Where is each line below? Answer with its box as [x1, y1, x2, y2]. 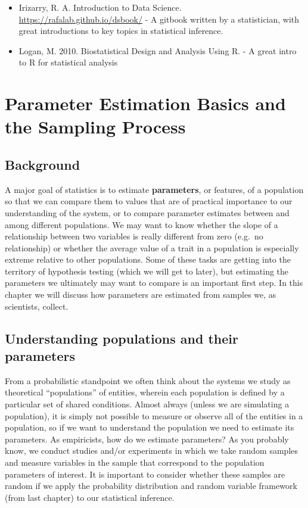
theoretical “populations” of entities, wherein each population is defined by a [5, 386, 285, 398]
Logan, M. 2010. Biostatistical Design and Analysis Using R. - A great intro [18, 44, 297, 57]
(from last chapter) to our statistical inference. [5, 491, 175, 503]
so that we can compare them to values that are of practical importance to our [5, 195, 293, 207]
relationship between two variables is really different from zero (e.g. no [5, 230, 263, 242]
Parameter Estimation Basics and [5, 91, 286, 116]
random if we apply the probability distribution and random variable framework [5, 479, 297, 492]
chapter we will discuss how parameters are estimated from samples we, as [5, 288, 276, 301]
